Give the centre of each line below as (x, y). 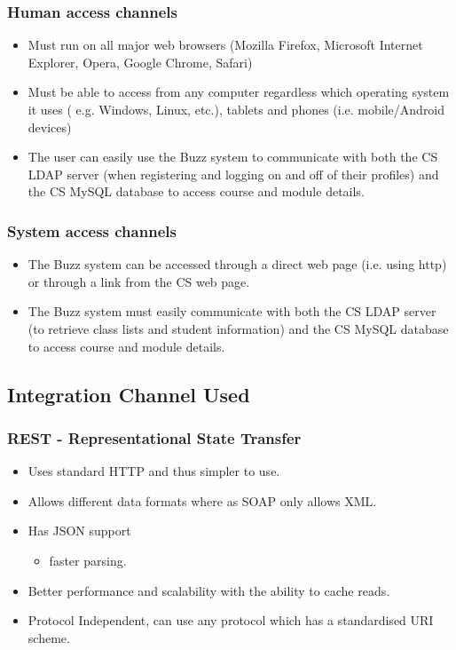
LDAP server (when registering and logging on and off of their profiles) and (233, 174)
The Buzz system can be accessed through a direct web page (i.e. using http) (237, 264)
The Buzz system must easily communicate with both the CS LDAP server (232, 311)
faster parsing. (88, 560)
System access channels (92, 230)
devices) (50, 127)
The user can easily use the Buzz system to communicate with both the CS (233, 157)
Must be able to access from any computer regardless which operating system (239, 92)
